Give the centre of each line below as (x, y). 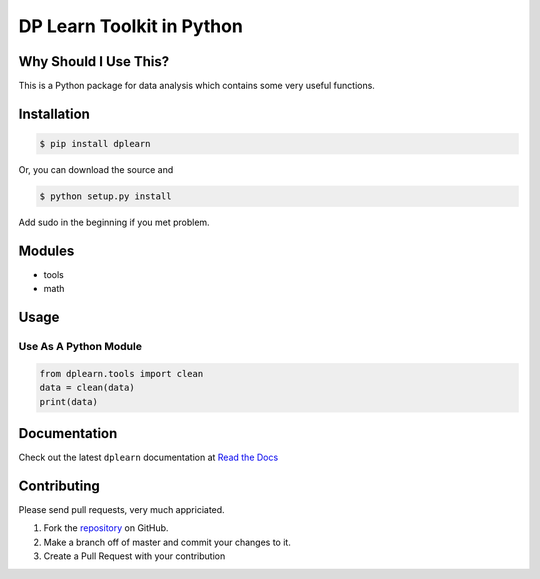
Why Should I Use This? (94, 61)
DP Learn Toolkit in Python (131, 26)
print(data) (69, 401)
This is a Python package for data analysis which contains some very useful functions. (196, 86)
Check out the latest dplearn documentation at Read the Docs (148, 457)
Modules (46, 250)
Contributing (59, 485)
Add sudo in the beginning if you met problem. (114, 222)
